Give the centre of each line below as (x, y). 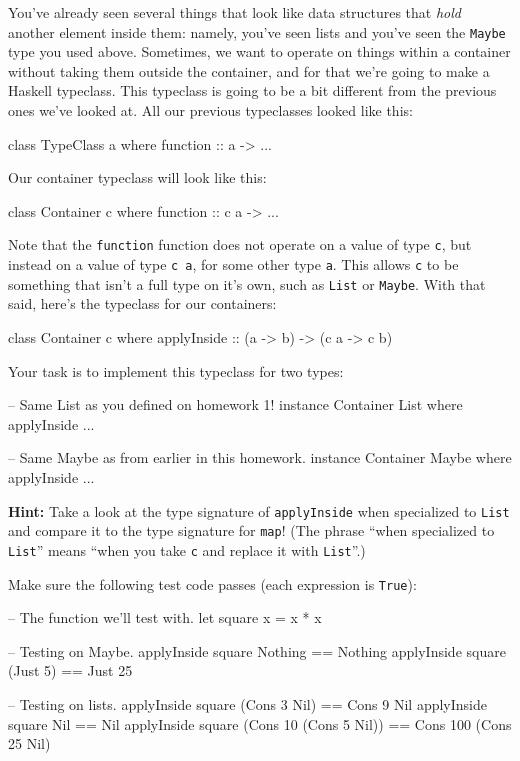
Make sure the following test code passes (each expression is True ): (212, 583)
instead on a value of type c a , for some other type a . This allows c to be (233, 264)
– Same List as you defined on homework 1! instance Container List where (235, 404)
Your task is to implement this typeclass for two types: (176, 370)
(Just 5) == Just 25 (70, 670)
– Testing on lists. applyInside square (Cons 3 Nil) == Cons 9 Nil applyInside (247, 703)
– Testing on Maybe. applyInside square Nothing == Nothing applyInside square (257, 650)
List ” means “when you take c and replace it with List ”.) (187, 549)
